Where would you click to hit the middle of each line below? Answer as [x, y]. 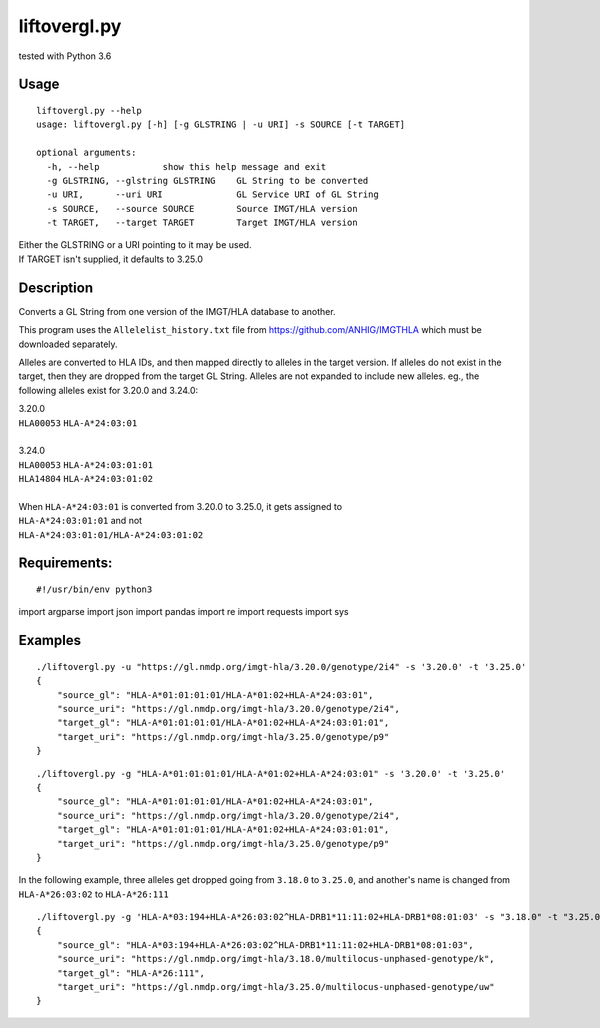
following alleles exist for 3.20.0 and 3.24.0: [108, 390]
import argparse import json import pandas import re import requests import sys [183, 612]
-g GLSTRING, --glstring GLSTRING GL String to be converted [207, 180]
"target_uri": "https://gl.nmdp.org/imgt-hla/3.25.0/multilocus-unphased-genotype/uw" [275, 987]
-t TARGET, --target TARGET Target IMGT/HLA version [202, 223]
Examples [50, 640]
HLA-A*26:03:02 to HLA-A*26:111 [93, 894]
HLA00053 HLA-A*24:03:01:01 [86, 464]
